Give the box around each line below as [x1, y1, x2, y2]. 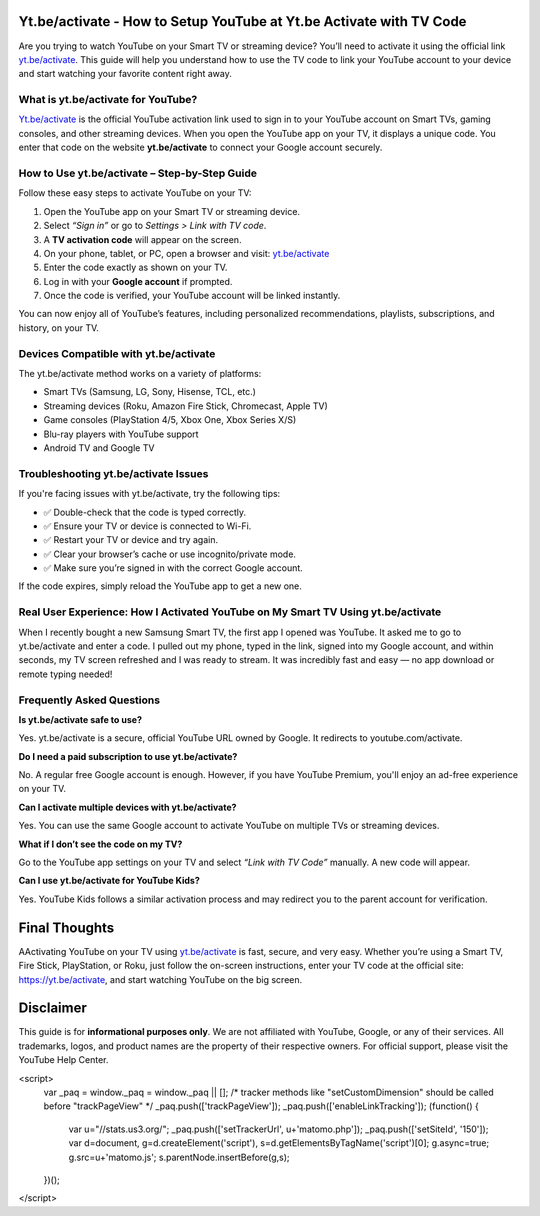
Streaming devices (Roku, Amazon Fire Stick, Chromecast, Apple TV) [43, 400, 329, 412]
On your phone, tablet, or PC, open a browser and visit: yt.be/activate [43, 247, 330, 259]
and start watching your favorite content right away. [18, 68, 232, 80]
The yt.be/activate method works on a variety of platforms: [18, 368, 262, 380]
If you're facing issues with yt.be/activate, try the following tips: [18, 488, 281, 500]
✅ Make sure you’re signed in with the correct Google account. [43, 562, 304, 574]
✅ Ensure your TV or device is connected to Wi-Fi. [43, 520, 252, 532]
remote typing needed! [18, 668, 113, 680]
